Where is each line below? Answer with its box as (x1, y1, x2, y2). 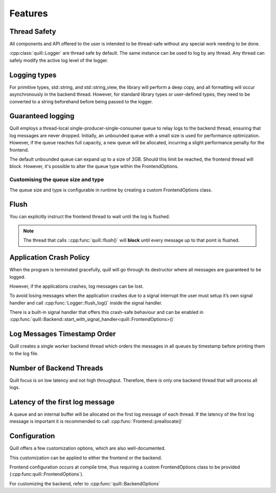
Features (9, 8, 48, 19)
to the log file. (9, 350, 39, 356)
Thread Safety (9, 27, 56, 36)
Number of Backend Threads (9, 363, 103, 372)
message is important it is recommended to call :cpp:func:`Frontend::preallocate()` (9, 418, 183, 424)
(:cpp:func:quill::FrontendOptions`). (9, 471, 84, 477)
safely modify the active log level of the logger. (9, 57, 108, 63)
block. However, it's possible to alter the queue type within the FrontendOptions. (9, 163, 179, 169)
